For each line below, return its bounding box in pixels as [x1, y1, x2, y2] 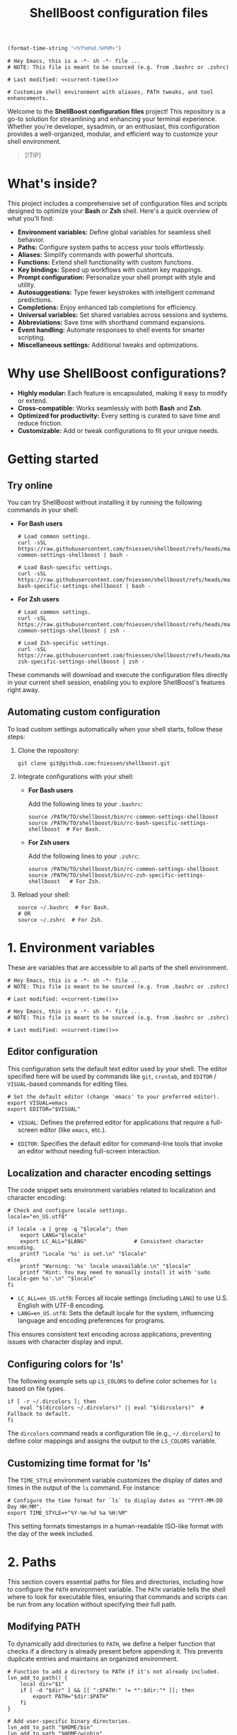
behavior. [17, 236, 45, 243]
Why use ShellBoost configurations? [7, 366, 227, 381]
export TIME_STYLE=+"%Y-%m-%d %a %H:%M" [7, 1509, 129, 1516]
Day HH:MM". [7, 1503, 42, 1510]
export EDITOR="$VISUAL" [7, 1105, 81, 1112]
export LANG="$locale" [20, 1232, 87, 1239]
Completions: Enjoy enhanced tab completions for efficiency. [17, 303, 198, 311]
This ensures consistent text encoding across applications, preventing [7, 1330, 212, 1339]
